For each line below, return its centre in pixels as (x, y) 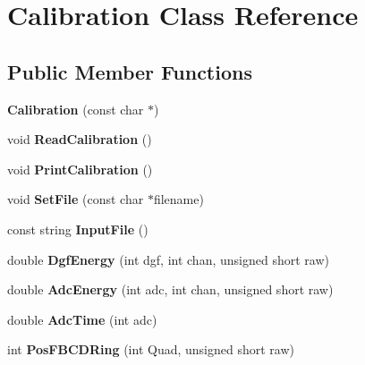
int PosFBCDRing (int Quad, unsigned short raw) (151, 349)
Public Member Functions (130, 71)
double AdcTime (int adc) (82, 319)
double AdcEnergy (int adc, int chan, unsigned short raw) (170, 289)
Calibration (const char (76, 109)
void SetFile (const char (76, 199)
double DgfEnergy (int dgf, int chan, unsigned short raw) (168, 259)
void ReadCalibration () (80, 139)
